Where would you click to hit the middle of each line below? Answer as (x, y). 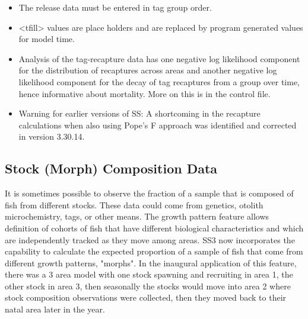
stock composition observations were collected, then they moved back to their (146, 297)
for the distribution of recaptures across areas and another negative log (148, 70)
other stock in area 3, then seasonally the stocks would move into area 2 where (148, 286)
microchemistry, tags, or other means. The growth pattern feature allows (137, 216)
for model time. (47, 39)
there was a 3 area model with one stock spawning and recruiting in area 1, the (149, 274)
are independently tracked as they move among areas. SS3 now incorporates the (150, 239)
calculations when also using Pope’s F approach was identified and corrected (158, 125)
